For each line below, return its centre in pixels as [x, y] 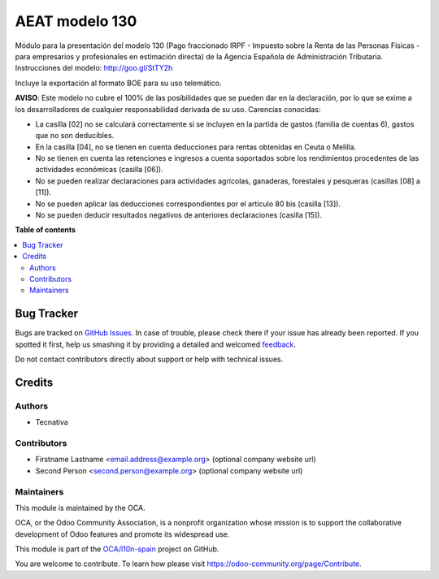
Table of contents [46, 230]
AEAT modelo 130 [76, 21]
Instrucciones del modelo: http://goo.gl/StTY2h [94, 68]
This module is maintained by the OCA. [80, 508]
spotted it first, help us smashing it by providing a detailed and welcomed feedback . [156, 344]
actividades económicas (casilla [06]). [99, 170]
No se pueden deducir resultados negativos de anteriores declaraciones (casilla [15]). [179, 215]
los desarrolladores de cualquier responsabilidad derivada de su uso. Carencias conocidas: [168, 109]
